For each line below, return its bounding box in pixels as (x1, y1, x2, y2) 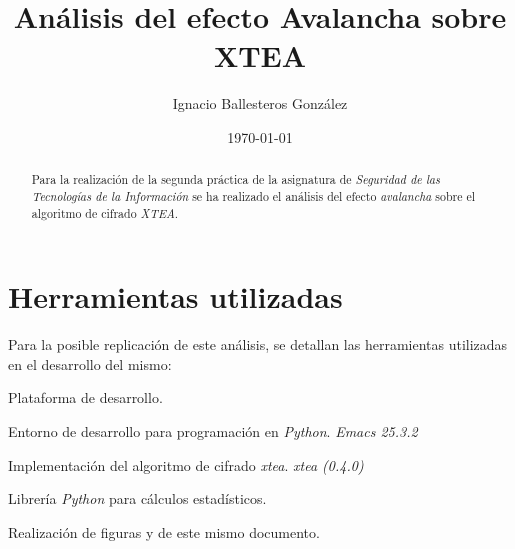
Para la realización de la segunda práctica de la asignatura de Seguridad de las (31, 171, 440, 188)
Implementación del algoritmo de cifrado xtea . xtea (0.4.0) (8, 454, 364, 475)
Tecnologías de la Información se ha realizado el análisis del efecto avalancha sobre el (31, 187, 476, 204)
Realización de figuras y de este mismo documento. (8, 521, 320, 542)
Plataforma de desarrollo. (8, 387, 163, 408)
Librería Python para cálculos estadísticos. (8, 488, 267, 509)
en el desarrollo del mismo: (8, 353, 172, 374)
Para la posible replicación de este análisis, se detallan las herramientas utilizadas (8, 334, 508, 355)
